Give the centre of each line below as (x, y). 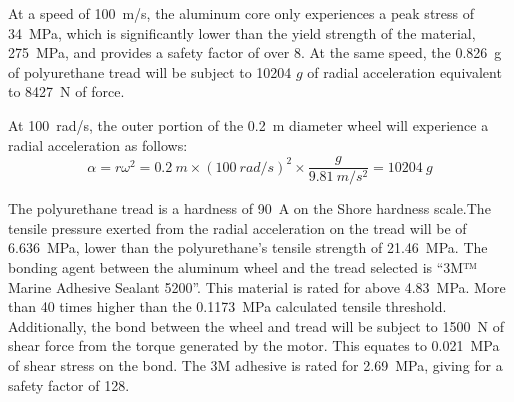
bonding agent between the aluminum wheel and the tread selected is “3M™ (242, 267)
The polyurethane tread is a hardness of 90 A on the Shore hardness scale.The (249, 208)
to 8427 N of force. (66, 91)
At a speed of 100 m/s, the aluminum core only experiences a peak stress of (241, 13)
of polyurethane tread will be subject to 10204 (150, 71)
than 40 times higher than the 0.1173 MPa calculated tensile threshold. (227, 306)
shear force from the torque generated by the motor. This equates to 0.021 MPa (254, 345)
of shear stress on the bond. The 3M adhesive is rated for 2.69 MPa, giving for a (255, 364)
